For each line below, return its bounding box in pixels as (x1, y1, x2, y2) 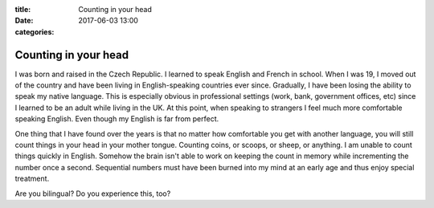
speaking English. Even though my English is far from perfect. (14, 114, 219, 124)
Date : (14, 16, 34, 26)
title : (14, 5, 31, 14)
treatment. (14, 173, 50, 184)
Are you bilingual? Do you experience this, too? (14, 189, 171, 198)
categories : (14, 27, 55, 36)
